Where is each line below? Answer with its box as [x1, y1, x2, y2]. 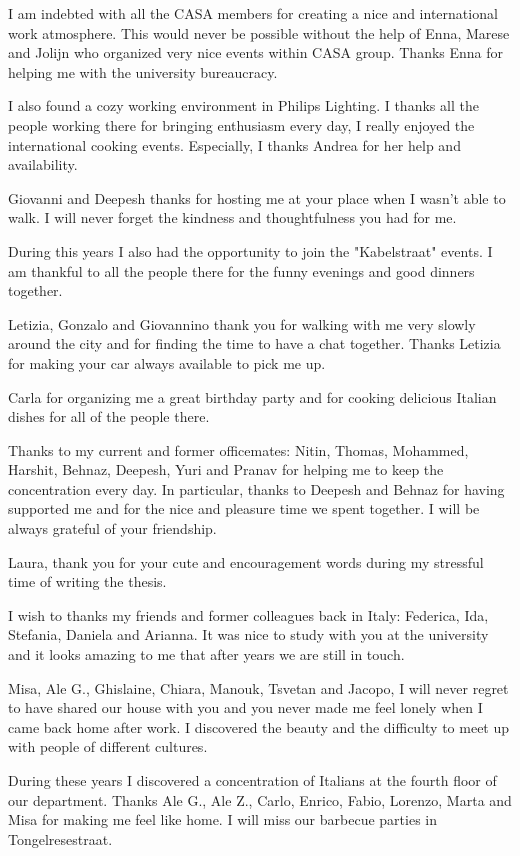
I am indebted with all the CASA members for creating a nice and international [8, 3, 498, 23]
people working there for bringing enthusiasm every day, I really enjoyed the [8, 114, 475, 135]
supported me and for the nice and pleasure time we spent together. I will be [8, 498, 480, 519]
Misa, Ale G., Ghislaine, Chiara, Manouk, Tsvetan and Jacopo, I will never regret [8, 677, 509, 698]
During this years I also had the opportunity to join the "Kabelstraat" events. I [8, 240, 493, 261]
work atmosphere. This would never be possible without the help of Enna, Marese [8, 22, 510, 43]
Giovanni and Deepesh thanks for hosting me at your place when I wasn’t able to [8, 187, 506, 208]
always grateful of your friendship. [8, 518, 217, 539]
